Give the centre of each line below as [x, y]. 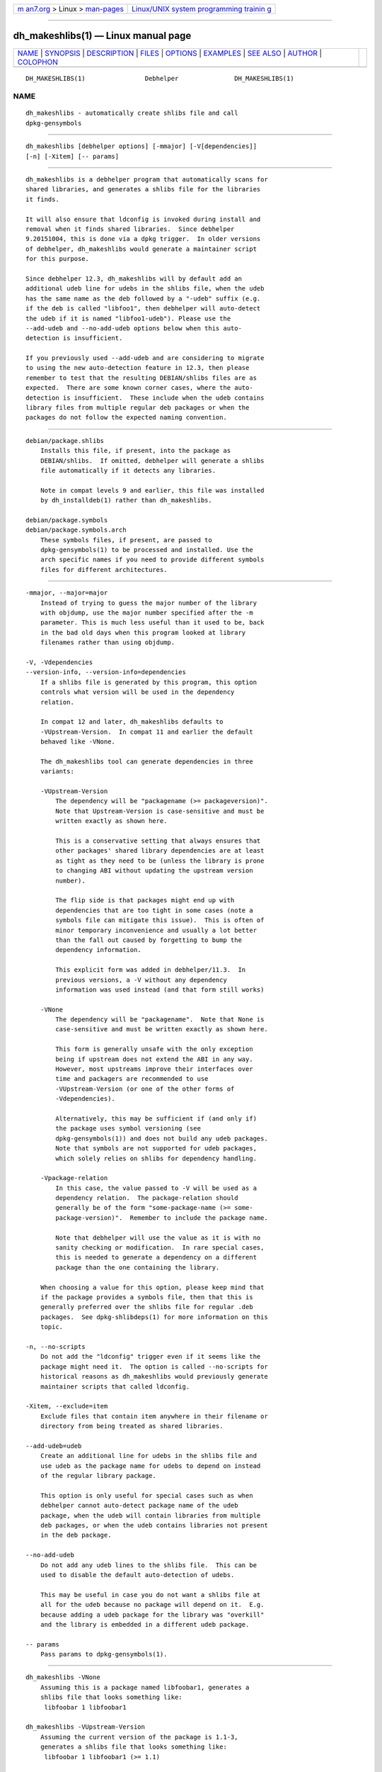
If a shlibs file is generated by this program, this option [149, 682]
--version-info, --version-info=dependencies [106, 672]
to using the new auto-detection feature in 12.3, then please [138, 368]
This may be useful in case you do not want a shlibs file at [150, 1594]
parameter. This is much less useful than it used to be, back [152, 623]
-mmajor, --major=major [67, 593]
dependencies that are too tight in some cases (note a [155, 910]
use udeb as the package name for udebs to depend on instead [150, 1466]
